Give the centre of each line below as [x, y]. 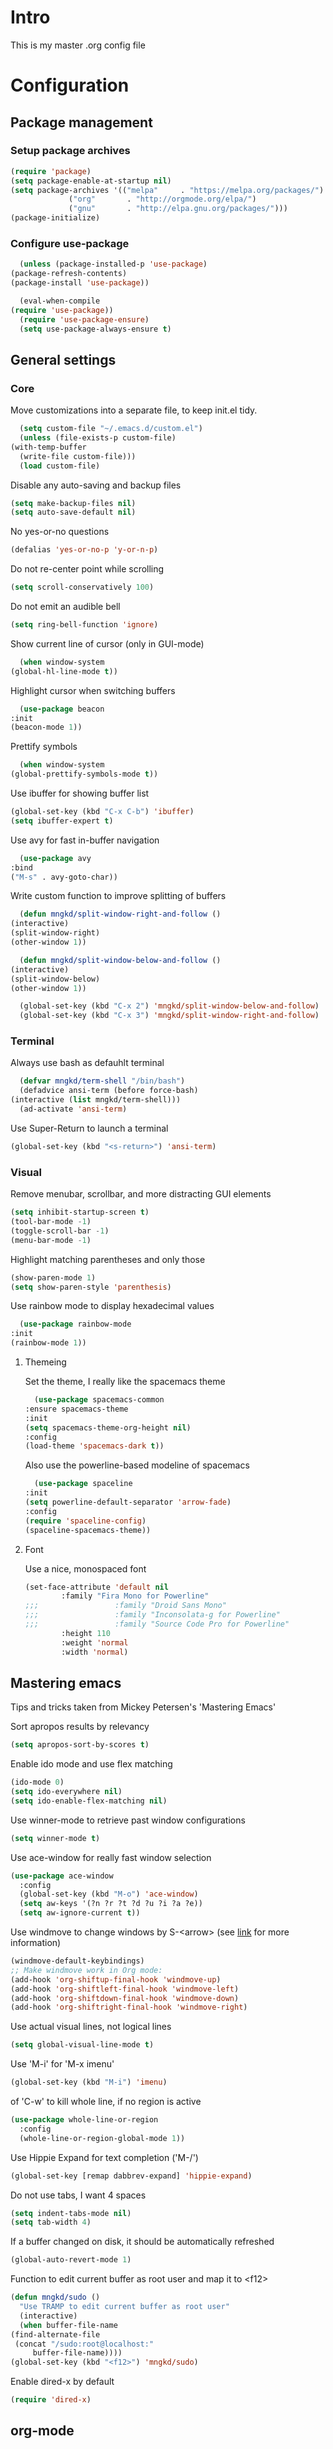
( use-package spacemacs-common [99, 1400]
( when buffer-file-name [68, 2325]
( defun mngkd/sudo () [55, 2297]
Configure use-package [70, 243]
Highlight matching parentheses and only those [108, 1259]
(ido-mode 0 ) [37, 1782]
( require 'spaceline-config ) [85, 1521]
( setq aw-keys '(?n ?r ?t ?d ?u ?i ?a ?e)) [111, 1904]
